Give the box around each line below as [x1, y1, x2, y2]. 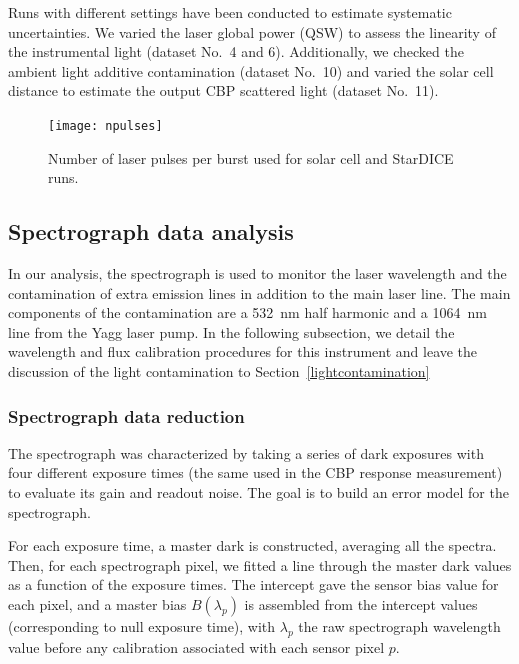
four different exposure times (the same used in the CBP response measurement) [8, 462, 503, 483]
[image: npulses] [48, 118, 163, 133]
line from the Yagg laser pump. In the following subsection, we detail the [8, 321, 455, 342]
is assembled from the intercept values [244, 593, 478, 614]
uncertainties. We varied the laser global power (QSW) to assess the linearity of [8, 21, 496, 42]
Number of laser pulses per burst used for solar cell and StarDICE [48, 147, 454, 168]
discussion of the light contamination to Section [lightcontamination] [8, 360, 430, 381]
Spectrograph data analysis [8, 216, 294, 247]
